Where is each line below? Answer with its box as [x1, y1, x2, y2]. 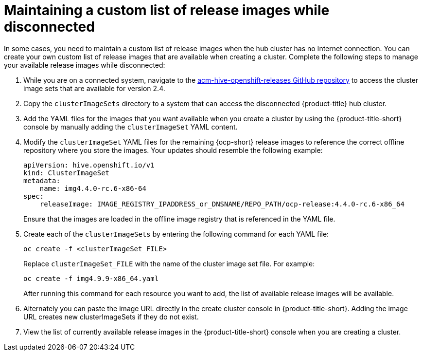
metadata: [23, 176, 60, 185]
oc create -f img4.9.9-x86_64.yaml [23, 274, 159, 282]
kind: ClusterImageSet [23, 168, 110, 177]
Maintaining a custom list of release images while [4, 2, 330, 19]
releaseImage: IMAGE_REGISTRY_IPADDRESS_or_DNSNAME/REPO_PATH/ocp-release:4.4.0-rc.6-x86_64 [39, 200, 404, 208]
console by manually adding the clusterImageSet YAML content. [23, 122, 238, 131]
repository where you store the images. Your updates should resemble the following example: [23, 146, 323, 154]
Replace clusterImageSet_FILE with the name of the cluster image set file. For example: [23, 259, 315, 268]
